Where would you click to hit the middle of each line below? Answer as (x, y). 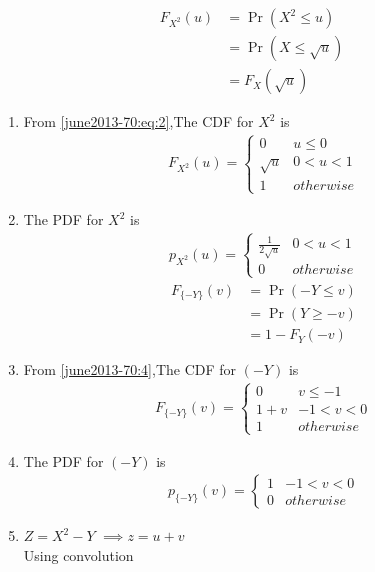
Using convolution (78, 554)
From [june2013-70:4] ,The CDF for (130, 369)
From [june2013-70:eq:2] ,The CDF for (138, 121)
